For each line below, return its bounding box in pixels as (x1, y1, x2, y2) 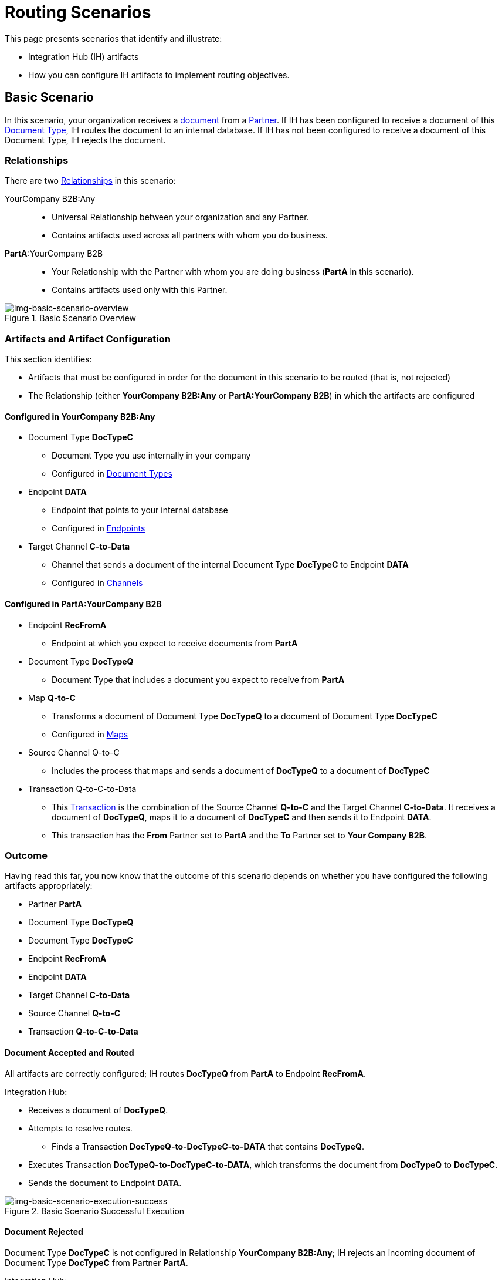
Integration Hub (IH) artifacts (28, 51, 139, 62)
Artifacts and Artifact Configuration (5, 332, 171, 345)
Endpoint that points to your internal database (52, 505, 228, 516)
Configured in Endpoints (52, 523, 145, 534)
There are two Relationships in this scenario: (5, 176, 176, 186)
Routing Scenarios (5, 2, 151, 22)
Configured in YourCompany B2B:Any (5, 411, 155, 422)
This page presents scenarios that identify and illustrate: (5, 33, 222, 43)
